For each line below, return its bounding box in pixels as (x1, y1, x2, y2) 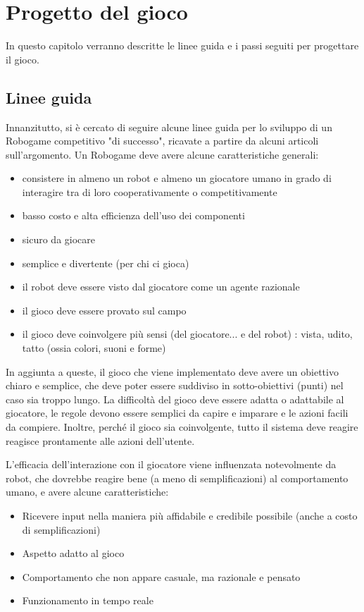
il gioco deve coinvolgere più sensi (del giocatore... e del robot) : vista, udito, (22, 326, 353, 341)
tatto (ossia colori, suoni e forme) (22, 341, 166, 355)
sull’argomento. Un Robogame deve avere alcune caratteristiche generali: (6, 147, 319, 161)
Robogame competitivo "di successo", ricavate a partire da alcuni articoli (6, 133, 319, 148)
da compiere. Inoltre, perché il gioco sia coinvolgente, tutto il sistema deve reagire (6, 420, 358, 434)
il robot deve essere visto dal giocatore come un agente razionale (22, 279, 300, 294)
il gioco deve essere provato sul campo (22, 302, 187, 317)
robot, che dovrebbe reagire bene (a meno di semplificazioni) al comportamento (6, 470, 349, 485)
